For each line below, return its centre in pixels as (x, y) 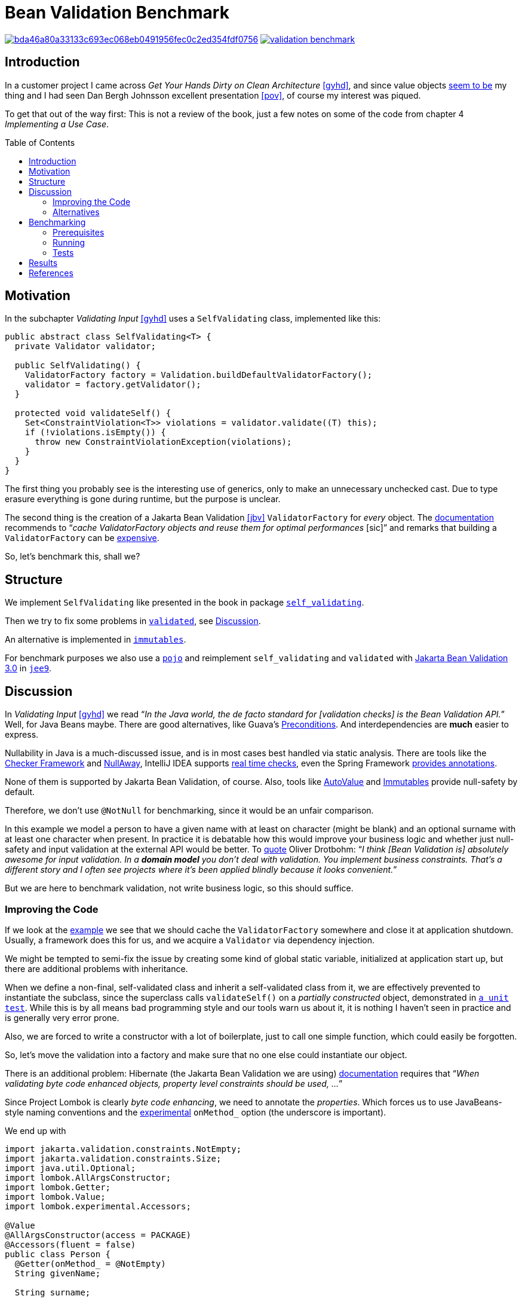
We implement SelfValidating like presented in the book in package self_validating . (185, 603)
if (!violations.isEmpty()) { (95, 433)
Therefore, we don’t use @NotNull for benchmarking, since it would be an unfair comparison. (189, 811)
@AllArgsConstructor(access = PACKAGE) (98, 1235)
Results (43, 262)
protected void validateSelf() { (93, 413)
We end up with (36, 1130)
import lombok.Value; (55, 1196)
